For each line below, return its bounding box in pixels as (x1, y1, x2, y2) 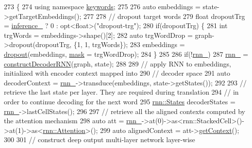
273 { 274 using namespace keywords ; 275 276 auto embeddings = (4, 1, 201, 11)
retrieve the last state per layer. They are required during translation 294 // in (4, 87, 239, 97)
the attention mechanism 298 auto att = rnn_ (4, 115, 142, 126)
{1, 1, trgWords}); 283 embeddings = (73, 39, 185, 49)
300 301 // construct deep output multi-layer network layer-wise (4, 134, 195, 145)
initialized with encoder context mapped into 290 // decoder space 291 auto (4, 68, 231, 78)
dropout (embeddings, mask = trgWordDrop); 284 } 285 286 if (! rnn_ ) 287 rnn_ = (4, 49, 249, 59)
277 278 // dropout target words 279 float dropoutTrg (84, 11, 245, 21)
